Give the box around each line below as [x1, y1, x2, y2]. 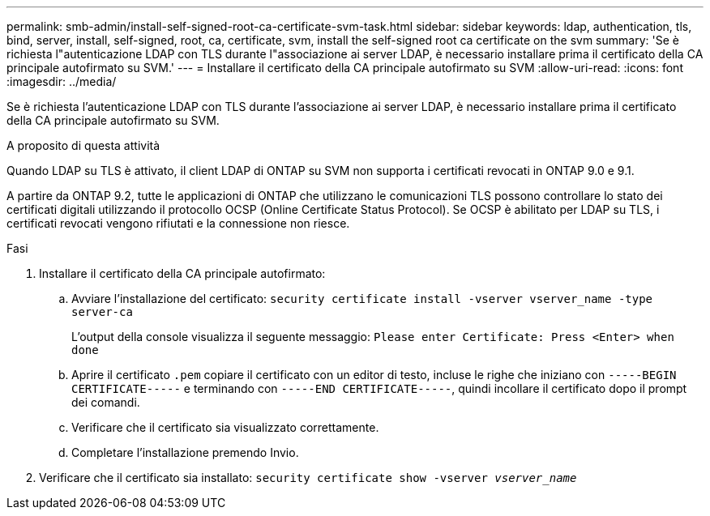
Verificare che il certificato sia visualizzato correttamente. [71, 420, 379, 434]
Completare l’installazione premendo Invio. [71, 446, 299, 459]
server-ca [71, 305, 133, 318]
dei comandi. [71, 395, 140, 409]
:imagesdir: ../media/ [6, 75, 117, 88]
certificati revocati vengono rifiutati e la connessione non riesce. [6, 216, 350, 230]
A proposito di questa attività [6, 139, 160, 152]
